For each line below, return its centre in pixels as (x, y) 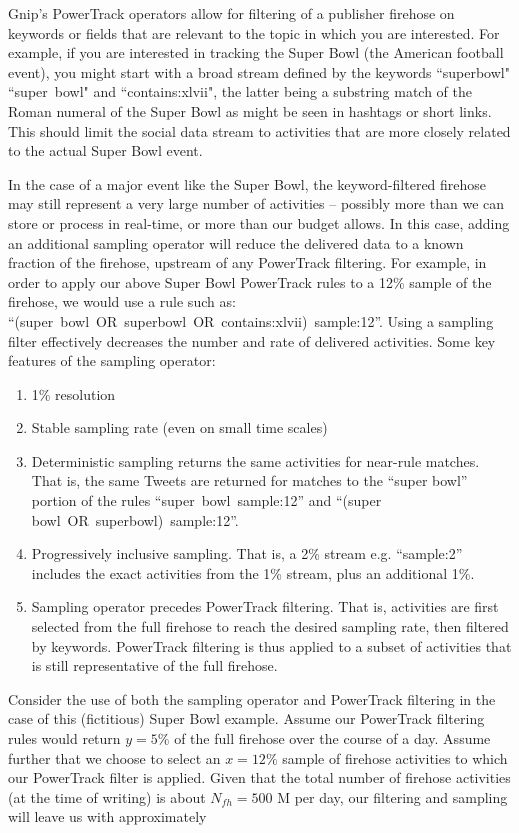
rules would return (64, 738)
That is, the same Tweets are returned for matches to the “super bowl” (249, 480)
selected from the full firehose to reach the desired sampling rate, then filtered (270, 626)
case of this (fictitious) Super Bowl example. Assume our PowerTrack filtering (246, 718)
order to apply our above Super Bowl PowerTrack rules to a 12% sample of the (250, 281)
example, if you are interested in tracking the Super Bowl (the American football (256, 52)
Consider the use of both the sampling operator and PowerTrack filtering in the (252, 698)
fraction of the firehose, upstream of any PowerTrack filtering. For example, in (247, 262)
